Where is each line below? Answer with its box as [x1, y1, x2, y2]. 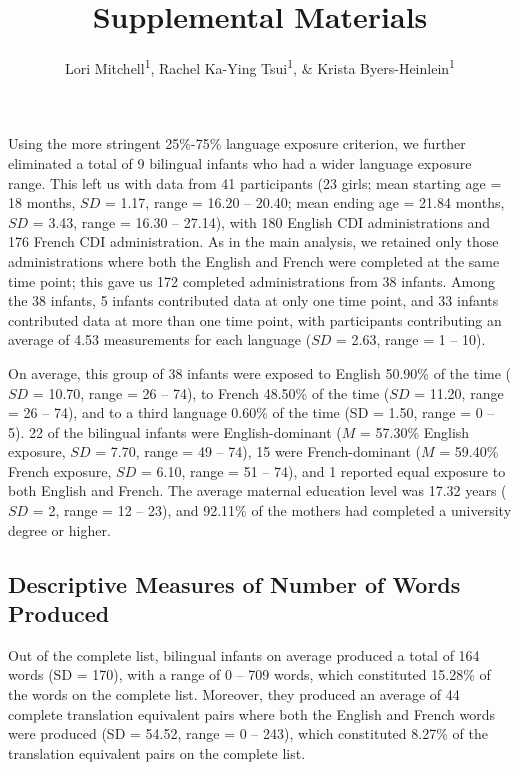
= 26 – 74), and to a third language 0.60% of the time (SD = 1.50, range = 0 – [8, 402, 495, 423]
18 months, [8, 192, 76, 213]
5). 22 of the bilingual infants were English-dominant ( [8, 421, 342, 442]
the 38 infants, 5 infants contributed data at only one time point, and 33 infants [8, 290, 499, 311]
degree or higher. [8, 519, 111, 540]
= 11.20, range [414, 382, 504, 403]
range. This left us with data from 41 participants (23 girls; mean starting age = [8, 172, 502, 193]
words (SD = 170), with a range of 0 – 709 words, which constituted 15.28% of [8, 664, 491, 685]
